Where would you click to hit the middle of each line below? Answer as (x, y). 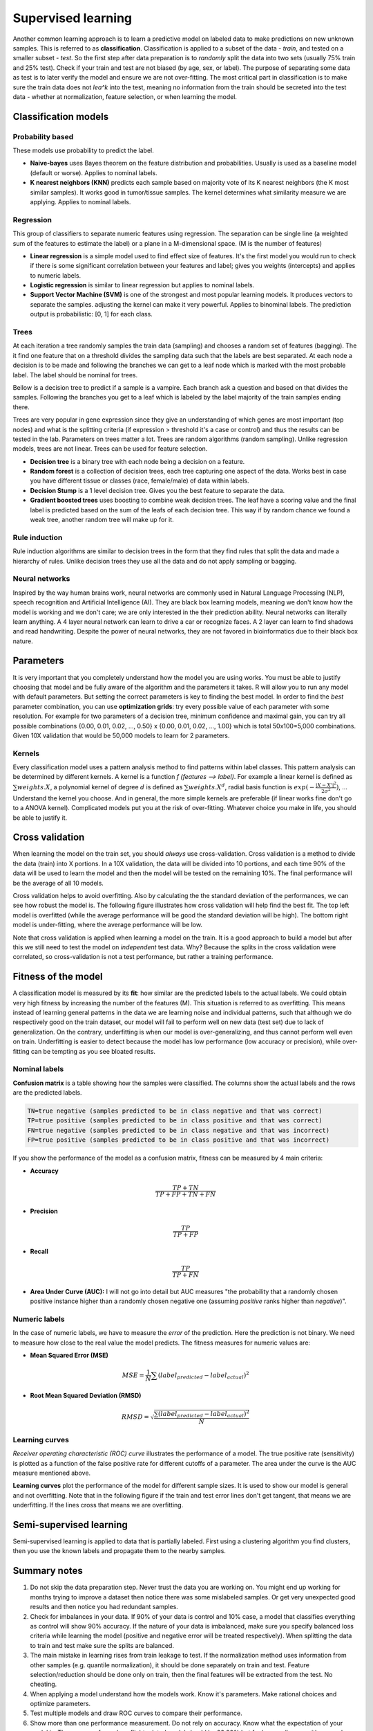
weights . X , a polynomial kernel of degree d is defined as (100, 787)
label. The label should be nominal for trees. (75, 375)
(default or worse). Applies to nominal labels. (94, 172)
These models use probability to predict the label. (84, 151)
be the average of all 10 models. (58, 883)
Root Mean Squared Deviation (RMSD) (86, 1395)
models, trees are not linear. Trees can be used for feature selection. (110, 449)
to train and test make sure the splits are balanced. (102, 1645)
